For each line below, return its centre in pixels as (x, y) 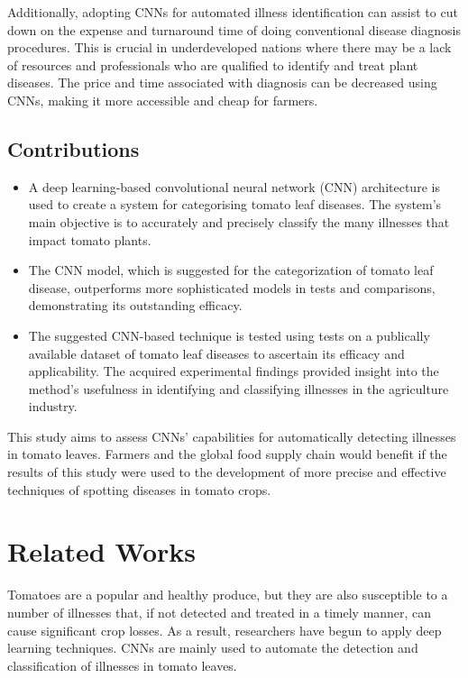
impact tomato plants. (90, 239)
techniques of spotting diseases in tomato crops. (139, 489)
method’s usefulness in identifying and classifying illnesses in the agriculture (239, 388)
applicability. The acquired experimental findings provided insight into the (234, 371)
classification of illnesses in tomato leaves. (122, 665)
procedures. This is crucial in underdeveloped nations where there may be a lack (229, 47)
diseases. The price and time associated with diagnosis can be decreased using (222, 82)
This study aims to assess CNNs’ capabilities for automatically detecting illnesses (232, 436)
